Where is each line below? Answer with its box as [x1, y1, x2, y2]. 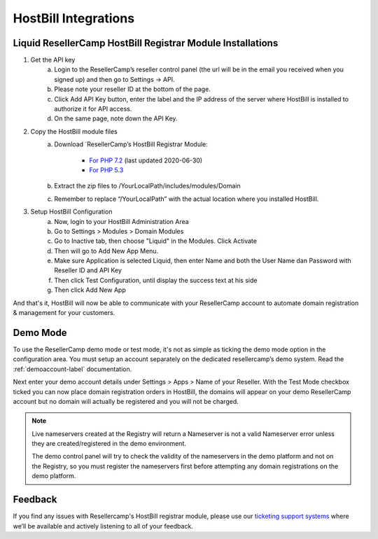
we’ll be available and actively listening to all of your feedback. [13, 521, 194, 530]
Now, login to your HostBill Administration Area [54, 217, 189, 225]
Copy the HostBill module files [30, 127, 118, 136]
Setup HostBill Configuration [30, 207, 113, 216]
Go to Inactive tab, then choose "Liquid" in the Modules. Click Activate [54, 237, 257, 245]
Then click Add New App [54, 286, 126, 294]
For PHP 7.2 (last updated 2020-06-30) [89, 156, 203, 164]
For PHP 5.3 [89, 165, 124, 174]
